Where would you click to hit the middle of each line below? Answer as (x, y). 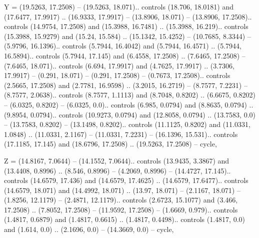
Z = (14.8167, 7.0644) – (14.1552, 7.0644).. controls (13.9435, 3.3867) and (117, 160)
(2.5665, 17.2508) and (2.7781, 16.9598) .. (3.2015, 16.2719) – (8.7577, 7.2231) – (126, 85)
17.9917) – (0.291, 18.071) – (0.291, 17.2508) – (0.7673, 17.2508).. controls (117, 75)
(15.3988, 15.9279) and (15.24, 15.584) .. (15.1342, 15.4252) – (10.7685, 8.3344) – (127, 36)
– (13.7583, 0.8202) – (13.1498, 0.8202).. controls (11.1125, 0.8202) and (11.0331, (127, 124)
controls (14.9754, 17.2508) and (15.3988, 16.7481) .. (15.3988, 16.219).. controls (126, 26)
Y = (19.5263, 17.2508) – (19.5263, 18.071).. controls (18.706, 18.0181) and (119, 6)
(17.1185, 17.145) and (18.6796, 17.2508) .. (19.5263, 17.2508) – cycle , (110, 144)
